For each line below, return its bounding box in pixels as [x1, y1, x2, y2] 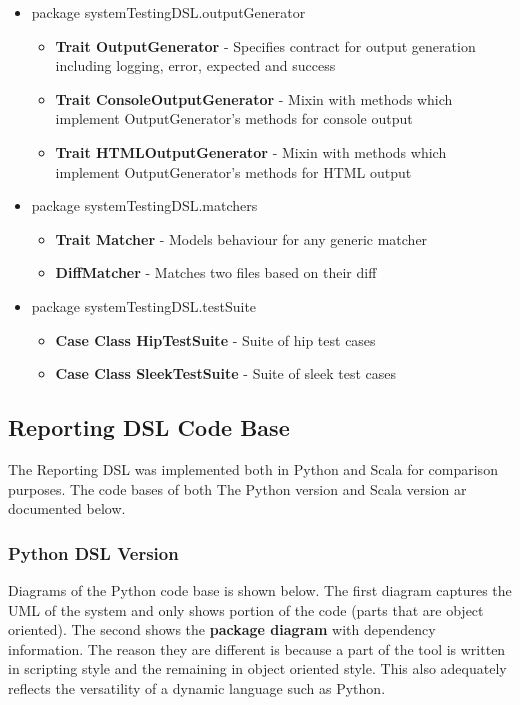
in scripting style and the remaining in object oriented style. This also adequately [8, 658, 507, 679]
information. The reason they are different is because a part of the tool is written [8, 638, 506, 659]
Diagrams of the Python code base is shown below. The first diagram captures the [8, 579, 512, 600]
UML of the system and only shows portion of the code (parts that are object [8, 599, 484, 620]
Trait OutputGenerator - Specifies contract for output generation [55, 35, 476, 56]
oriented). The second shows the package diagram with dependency [8, 619, 436, 640]
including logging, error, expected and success [55, 55, 336, 76]
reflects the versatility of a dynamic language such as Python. [8, 677, 386, 698]
